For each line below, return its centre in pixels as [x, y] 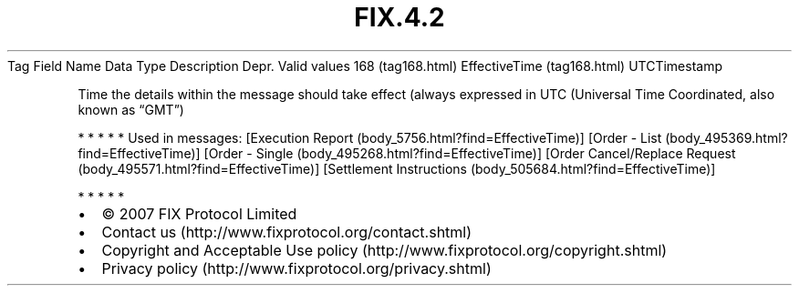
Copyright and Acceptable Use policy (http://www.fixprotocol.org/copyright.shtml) [384, 250]
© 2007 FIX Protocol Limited [199, 213]
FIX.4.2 [399, 17]
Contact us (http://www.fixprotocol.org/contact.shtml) [287, 232]
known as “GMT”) [131, 109]
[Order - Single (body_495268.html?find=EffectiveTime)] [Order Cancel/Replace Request [470, 153]
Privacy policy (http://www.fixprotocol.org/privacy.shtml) [296, 268]
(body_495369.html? [726, 137]
